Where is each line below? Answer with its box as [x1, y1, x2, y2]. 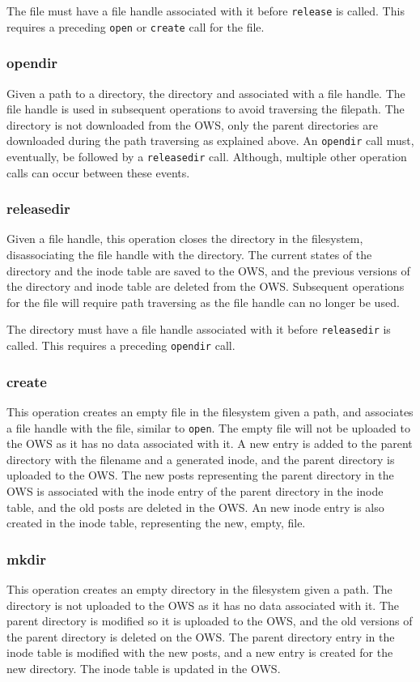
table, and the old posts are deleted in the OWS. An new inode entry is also [6, 498, 384, 515]
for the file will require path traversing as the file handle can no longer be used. [6, 293, 400, 310]
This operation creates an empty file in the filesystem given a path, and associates [6, 403, 414, 420]
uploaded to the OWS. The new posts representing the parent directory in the [6, 467, 394, 484]
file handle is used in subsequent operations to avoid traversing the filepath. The [6, 100, 405, 117]
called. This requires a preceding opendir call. [6, 337, 235, 354]
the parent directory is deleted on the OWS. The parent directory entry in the [6, 628, 395, 645]
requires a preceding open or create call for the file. [6, 18, 265, 35]
